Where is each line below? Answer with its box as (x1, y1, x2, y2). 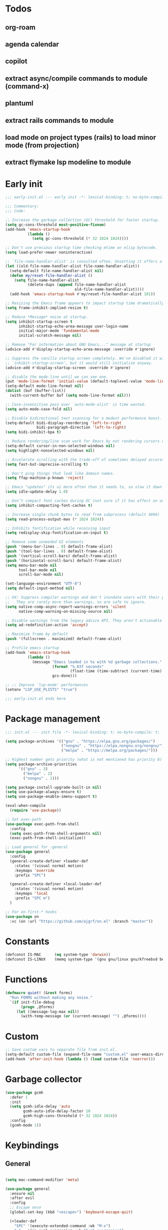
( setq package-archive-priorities (5, 762, 77, 767)
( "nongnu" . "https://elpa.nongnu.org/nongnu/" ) (60, 743, 164, 748)
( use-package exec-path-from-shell (5, 822, 79, 827)
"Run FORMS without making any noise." (9, 995, 93, 1000)
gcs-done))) (52, 673, 77, 678)
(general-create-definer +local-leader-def (9, 882, 101, 887)
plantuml (5, 99, 33, 108)
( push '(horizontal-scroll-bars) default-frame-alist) (5, 558, 122, 563)
